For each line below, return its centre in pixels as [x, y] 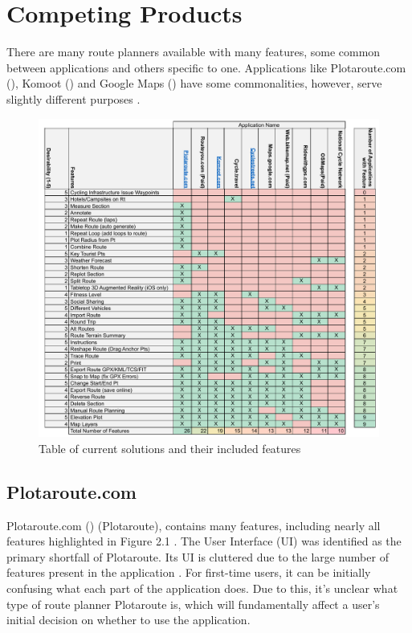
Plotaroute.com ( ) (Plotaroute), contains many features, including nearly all [194, 525]
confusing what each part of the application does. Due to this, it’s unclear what [202, 588]
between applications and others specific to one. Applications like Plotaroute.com [206, 67]
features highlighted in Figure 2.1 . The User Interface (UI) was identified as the [204, 541]
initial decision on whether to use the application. [128, 620]
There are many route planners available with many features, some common [194, 52]
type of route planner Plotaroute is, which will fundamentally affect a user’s [193, 604]
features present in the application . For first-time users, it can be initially [189, 572]
